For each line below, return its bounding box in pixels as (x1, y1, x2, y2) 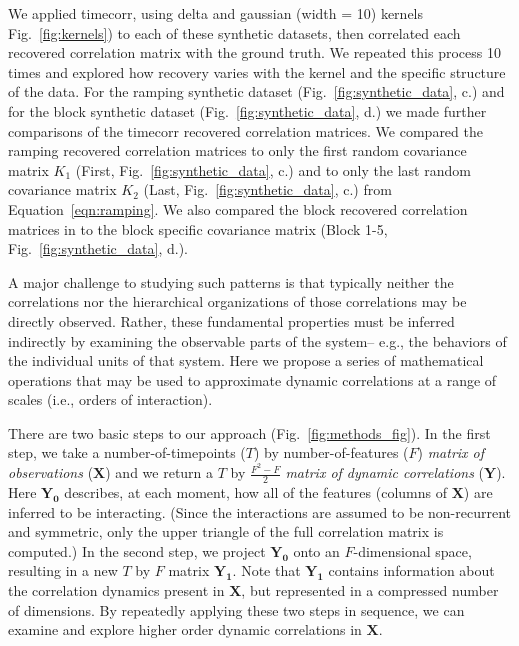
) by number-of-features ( (253, 442, 409, 463)
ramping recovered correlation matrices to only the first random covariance (8, 140, 467, 161)
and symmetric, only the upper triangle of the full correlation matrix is (8, 521, 444, 542)
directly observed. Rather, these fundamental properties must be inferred (8, 310, 455, 331)
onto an (293, 540, 340, 561)
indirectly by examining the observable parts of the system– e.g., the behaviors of (8, 330, 507, 351)
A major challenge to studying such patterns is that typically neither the (8, 271, 454, 292)
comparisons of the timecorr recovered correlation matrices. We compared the (8, 120, 483, 141)
